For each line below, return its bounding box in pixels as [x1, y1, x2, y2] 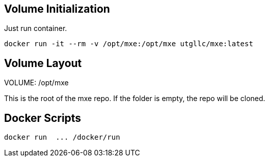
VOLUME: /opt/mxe [4, 78, 69, 87]
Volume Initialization [4, 3, 110, 15]
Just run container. [4, 24, 67, 33]
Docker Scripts [4, 111, 82, 124]
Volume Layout [4, 56, 82, 70]
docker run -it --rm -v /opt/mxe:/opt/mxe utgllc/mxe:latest [4, 40, 253, 48]
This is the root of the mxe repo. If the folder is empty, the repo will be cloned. [4, 94, 265, 103]
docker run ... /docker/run [4, 133, 120, 142]
